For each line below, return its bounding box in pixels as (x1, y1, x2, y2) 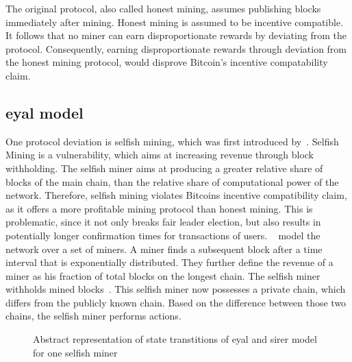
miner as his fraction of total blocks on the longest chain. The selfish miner (5, 268, 320, 282)
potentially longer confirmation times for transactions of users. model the (5, 228, 320, 242)
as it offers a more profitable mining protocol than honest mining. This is (5, 201, 313, 215)
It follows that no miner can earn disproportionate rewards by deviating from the (5, 28, 347, 43)
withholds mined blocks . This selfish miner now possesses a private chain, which (5, 282, 346, 296)
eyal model (5, 101, 84, 123)
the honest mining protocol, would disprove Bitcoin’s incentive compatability (5, 55, 328, 69)
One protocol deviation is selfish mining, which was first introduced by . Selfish (5, 134, 339, 148)
